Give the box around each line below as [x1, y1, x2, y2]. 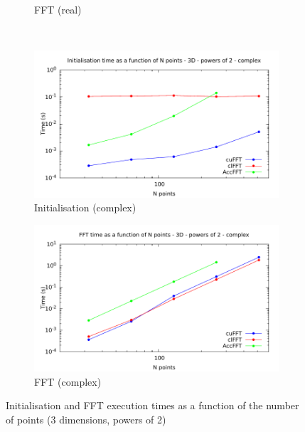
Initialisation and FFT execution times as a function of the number [6, 398, 299, 413]
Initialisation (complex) [34, 200, 137, 215]
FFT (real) [34, 2, 82, 16]
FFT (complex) [34, 374, 102, 389]
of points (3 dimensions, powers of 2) [6, 411, 166, 426]
